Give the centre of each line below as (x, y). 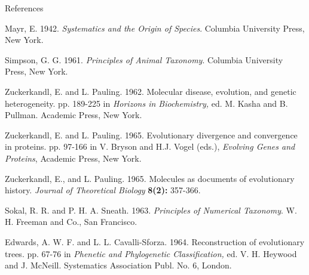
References (24, 8)
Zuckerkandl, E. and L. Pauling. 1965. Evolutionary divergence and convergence (151, 135)
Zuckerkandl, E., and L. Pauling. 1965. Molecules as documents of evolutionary (150, 178)
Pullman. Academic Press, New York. (74, 115)
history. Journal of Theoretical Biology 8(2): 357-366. (103, 190)
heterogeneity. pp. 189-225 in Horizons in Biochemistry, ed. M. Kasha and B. (146, 103)
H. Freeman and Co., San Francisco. (71, 222)
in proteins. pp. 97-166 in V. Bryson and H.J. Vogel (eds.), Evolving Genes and (150, 146)
